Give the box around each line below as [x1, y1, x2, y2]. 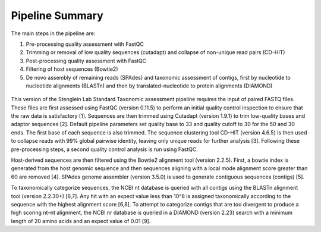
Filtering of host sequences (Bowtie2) [26, 65, 118, 73]
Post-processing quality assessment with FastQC [26, 57, 147, 64]
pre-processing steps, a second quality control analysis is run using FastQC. [11, 146, 199, 153]
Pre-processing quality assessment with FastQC [26, 40, 144, 48]
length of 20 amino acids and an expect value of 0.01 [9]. [11, 217, 151, 224]
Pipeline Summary [11, 9, 103, 22]
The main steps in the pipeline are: [11, 30, 96, 37]
